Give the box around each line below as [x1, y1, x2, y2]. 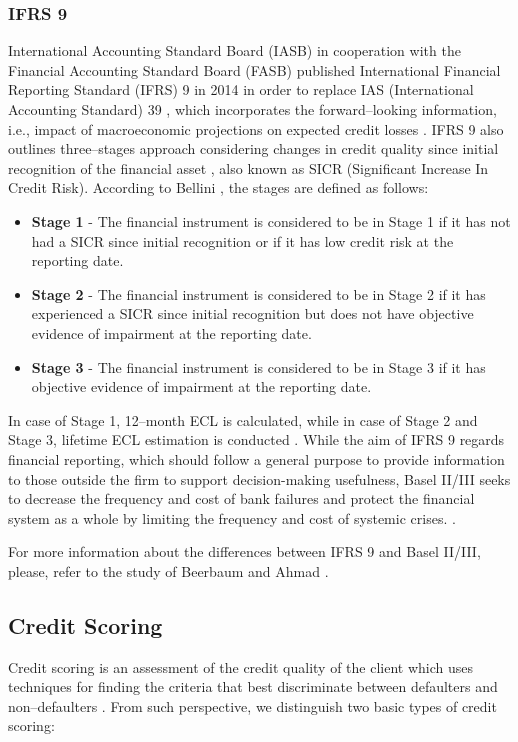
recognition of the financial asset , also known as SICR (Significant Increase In [8, 157, 489, 178]
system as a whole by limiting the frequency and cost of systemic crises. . [8, 507, 456, 528]
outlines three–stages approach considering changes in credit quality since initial [8, 138, 499, 159]
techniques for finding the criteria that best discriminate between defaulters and [8, 676, 498, 697]
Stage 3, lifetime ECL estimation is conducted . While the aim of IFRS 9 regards [8, 429, 505, 450]
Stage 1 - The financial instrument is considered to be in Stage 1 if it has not [31, 210, 511, 231]
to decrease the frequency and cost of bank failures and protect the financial [8, 488, 475, 509]
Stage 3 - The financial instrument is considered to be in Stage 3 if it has [31, 356, 486, 377]
